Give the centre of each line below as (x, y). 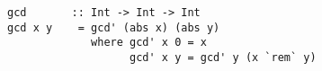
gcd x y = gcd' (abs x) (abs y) (114, 27)
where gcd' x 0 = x (149, 43)
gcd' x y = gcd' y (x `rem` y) (223, 57)
